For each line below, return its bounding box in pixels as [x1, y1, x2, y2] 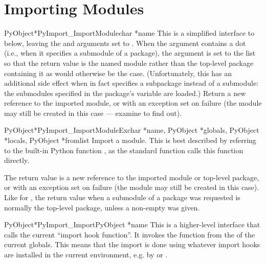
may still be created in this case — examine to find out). [4, 107, 182, 118]
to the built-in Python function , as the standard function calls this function [4, 145, 243, 155]
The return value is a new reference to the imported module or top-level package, [4, 172, 259, 182]
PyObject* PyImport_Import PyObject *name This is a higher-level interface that [4, 219, 260, 230]
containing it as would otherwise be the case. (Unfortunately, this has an [4, 67, 232, 78]
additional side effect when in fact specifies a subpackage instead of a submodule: [4, 78, 259, 88]
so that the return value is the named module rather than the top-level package [4, 57, 254, 68]
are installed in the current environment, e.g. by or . [4, 249, 168, 259]
